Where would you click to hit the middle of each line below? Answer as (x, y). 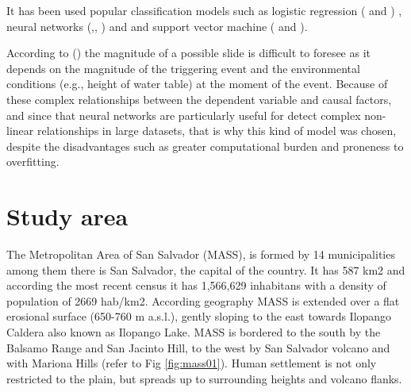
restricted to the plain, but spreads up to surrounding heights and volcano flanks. (204, 378)
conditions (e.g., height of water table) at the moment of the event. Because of (197, 84)
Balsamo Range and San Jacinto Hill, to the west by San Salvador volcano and (198, 347)
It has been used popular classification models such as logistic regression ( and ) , (204, 10)
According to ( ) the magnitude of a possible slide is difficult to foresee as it (189, 53)
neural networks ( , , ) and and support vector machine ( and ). (157, 26)
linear (20, 131)
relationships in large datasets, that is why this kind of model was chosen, (217, 131)
